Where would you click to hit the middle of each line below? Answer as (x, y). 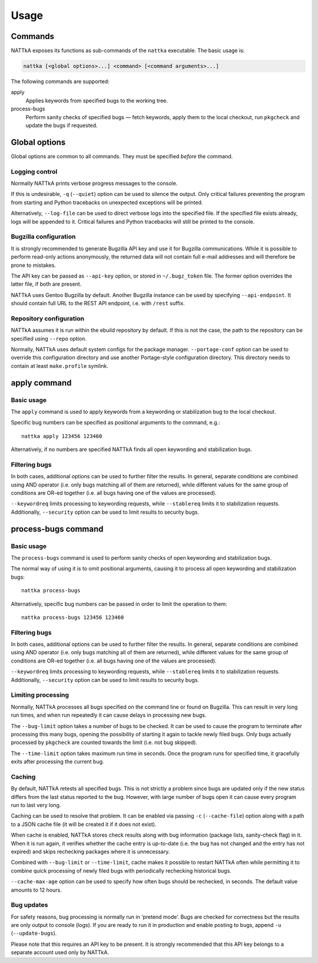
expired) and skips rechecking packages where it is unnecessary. (90, 851)
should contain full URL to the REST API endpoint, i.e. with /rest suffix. (98, 303)
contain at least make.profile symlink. (60, 365)
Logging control (34, 171)
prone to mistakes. (33, 265)
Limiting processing (40, 695)
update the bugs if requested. (62, 125)
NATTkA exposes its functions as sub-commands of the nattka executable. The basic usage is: (128, 51)
